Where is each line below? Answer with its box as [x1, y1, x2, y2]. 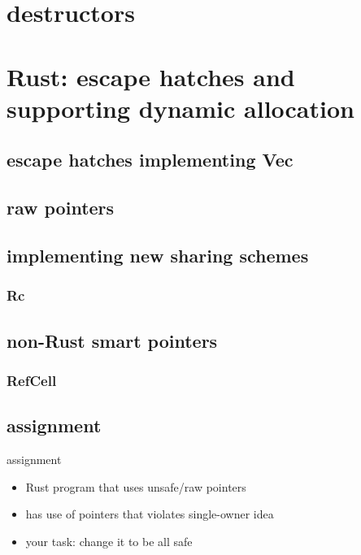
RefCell [7, 370, 57, 390]
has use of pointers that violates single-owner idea [25, 505, 274, 522]
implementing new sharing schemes [7, 242, 309, 267]
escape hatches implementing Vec [7, 147, 294, 172]
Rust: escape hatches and [7, 59, 295, 93]
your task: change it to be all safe [25, 532, 193, 549]
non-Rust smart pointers [7, 327, 218, 353]
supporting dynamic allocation [7, 91, 354, 124]
